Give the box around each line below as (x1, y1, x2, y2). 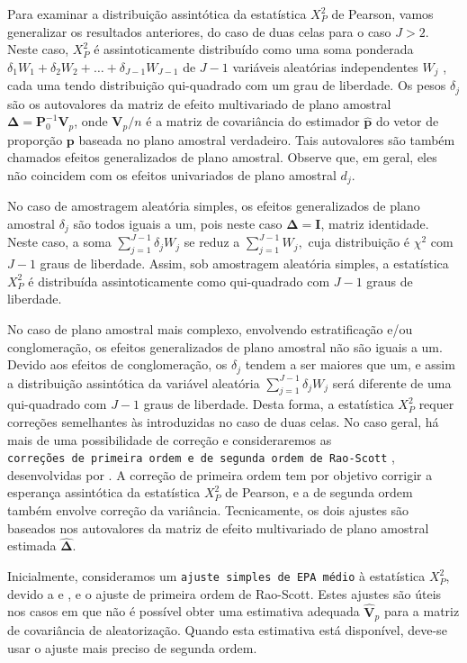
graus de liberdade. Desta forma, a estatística (143, 395, 394, 413)
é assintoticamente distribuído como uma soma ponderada (94, 40, 414, 59)
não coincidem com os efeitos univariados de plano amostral (7, 165, 337, 184)
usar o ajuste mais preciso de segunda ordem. (7, 638, 257, 657)
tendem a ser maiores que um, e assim (245, 355, 455, 374)
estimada (7, 536, 57, 555)
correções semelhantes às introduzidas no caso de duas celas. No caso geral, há (7, 413, 439, 431)
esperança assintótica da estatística (7, 483, 201, 502)
